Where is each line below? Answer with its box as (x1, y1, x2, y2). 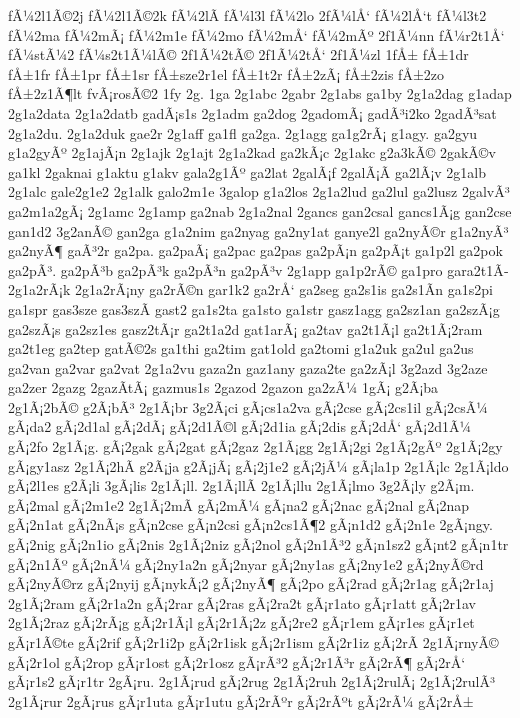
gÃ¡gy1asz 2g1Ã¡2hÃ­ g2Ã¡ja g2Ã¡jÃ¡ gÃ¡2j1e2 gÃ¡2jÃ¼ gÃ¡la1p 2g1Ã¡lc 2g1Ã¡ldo (8, 455, 509, 476)
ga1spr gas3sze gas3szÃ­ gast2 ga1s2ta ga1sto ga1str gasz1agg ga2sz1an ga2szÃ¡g (8, 298, 500, 319)
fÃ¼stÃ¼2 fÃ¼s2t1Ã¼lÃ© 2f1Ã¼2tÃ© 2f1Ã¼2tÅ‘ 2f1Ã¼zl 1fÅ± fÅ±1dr (8, 44, 469, 65)
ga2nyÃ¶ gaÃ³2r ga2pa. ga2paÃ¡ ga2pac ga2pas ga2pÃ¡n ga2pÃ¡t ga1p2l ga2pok (8, 240, 503, 261)
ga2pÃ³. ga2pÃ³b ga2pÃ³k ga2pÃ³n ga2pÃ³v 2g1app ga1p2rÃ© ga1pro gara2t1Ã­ (8, 259, 509, 280)
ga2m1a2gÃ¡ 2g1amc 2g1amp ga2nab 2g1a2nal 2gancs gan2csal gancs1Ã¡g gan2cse (8, 200, 512, 221)
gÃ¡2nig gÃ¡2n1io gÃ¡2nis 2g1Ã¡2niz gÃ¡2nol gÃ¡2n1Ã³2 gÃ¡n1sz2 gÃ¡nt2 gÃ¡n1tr (8, 534, 509, 555)
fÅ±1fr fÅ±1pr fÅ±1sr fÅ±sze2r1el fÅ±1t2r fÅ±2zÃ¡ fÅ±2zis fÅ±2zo (8, 63, 445, 84)
